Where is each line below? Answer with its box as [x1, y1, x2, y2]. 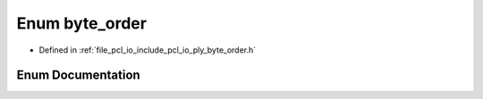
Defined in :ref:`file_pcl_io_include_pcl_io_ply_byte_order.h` [38, 45, 257, 55]
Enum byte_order [16, 13, 148, 33]
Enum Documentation [16, 68, 140, 83]
